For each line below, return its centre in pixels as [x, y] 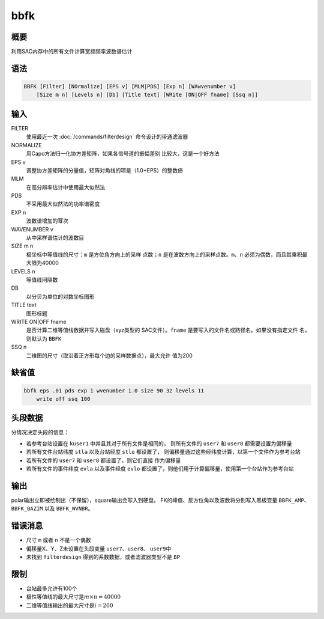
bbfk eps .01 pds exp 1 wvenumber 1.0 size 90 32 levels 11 [114, 390]
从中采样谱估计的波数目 [55, 238]
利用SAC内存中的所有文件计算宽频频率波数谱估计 [72, 52]
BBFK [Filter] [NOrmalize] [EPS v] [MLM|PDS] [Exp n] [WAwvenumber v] [130, 87]
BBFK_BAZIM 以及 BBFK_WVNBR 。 [52, 508]
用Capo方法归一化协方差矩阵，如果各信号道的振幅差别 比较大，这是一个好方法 [123, 154]
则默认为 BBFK [44, 338]
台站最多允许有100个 [52, 588]
